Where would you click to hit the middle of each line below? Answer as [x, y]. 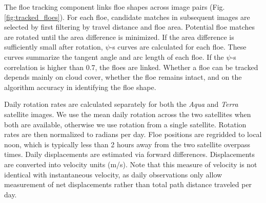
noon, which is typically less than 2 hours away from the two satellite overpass [127, 144]
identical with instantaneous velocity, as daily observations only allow [113, 174]
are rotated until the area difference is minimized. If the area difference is [119, 37]
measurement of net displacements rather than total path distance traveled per [128, 184]
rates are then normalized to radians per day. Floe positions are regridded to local [133, 134]
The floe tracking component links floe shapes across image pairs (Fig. [115, 7]
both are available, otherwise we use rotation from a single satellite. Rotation [125, 124]
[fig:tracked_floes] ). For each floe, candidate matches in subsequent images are [127, 17]
